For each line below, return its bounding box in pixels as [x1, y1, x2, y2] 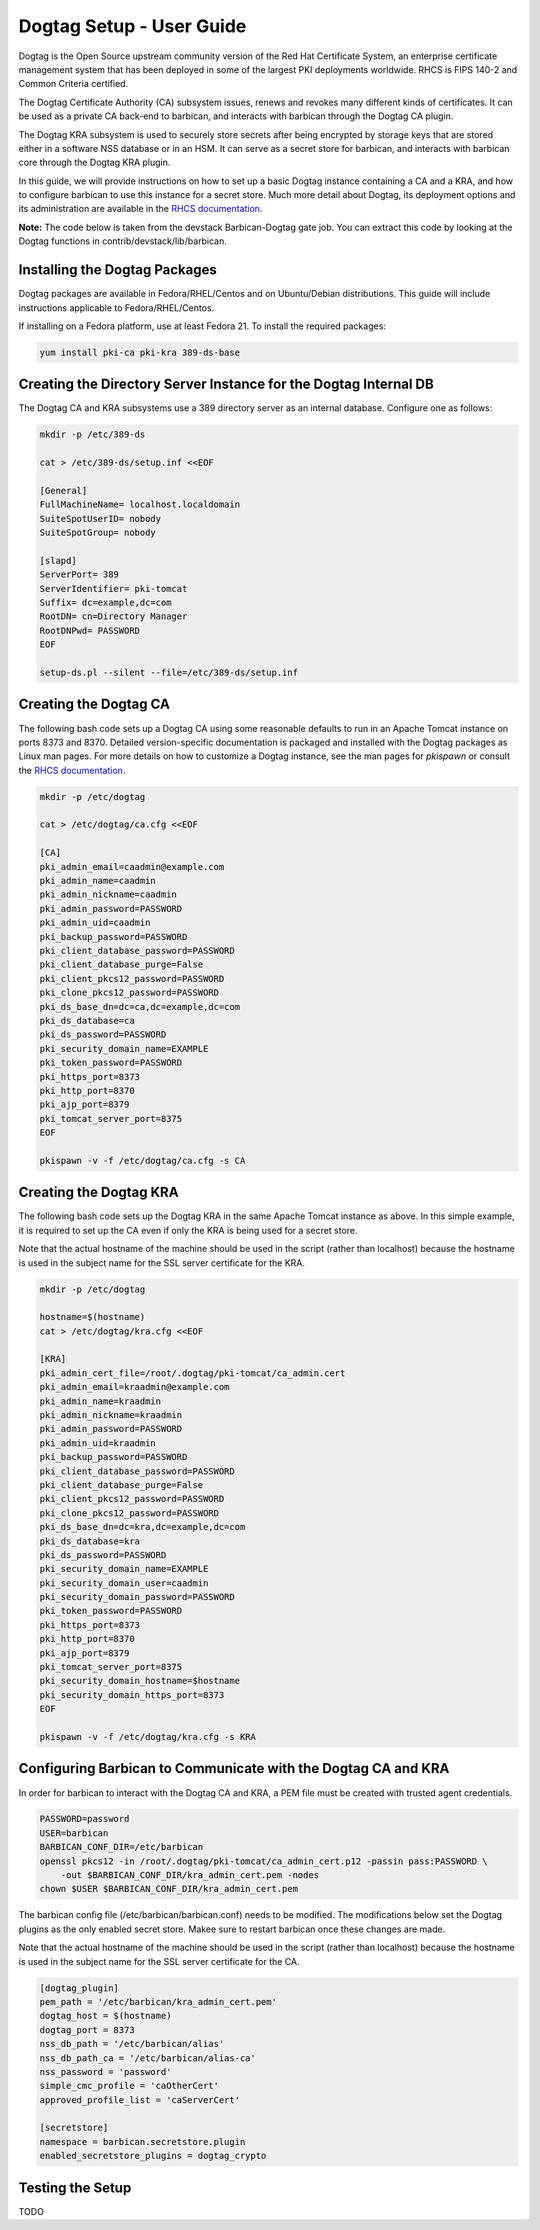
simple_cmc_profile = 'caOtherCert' [39, 2080, 220, 2092]
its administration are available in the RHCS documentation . [18, 203, 263, 215]
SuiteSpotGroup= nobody [39, 527, 157, 539]
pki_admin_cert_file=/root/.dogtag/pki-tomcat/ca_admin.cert [39, 1367, 346, 1379]
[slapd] [39, 555, 77, 566]
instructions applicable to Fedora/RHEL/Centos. [18, 301, 215, 314]
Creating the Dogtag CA [18, 696, 170, 713]
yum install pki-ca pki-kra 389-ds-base [39, 346, 240, 358]
